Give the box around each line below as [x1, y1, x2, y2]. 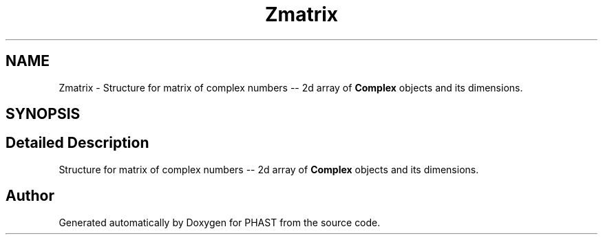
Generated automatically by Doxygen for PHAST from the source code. [59, 216, 381, 228]
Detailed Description [6, 134, 149, 152]
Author [6, 187, 54, 205]
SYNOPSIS [6, 105, 81, 123]
